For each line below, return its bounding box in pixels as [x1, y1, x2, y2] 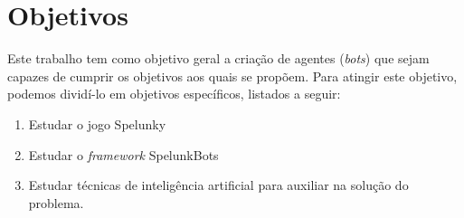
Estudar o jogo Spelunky [28, 114, 166, 133]
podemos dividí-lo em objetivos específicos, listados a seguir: [7, 84, 341, 103]
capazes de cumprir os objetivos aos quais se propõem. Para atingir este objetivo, [7, 66, 458, 85]
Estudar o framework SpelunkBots [28, 145, 219, 164]
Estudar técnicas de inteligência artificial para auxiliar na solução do [28, 175, 409, 194]
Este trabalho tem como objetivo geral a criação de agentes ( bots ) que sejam [7, 49, 430, 68]
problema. [28, 193, 84, 212]
